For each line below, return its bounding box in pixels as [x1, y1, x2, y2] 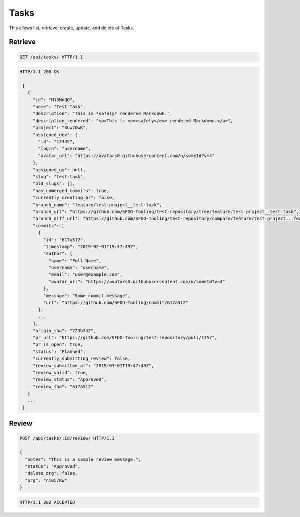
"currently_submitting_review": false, [32, 356, 131, 362]
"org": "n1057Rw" [25, 477, 67, 483]
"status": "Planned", [32, 349, 86, 354]
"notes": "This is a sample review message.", [25, 456, 141, 462]
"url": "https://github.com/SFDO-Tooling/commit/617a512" [43, 300, 189, 306]
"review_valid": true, [32, 370, 88, 375]
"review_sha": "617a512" [32, 384, 94, 389]
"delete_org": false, [25, 470, 78, 476]
